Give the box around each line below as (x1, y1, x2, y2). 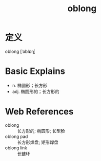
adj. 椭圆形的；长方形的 (12, 89, 60, 94)
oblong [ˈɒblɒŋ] (5, 48, 36, 54)
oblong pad (5, 133, 28, 139)
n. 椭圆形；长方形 (12, 82, 48, 88)
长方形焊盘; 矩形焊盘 (17, 139, 59, 145)
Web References (5, 106, 74, 117)
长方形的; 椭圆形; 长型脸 (17, 128, 65, 134)
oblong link (5, 145, 28, 151)
